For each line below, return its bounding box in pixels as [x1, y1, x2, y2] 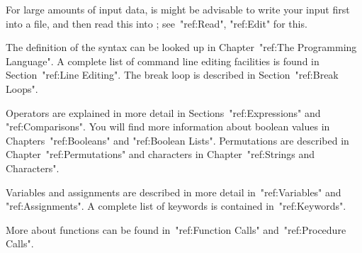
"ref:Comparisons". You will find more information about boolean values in [6, 119, 330, 134]
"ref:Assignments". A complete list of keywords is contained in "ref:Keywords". [6, 198, 346, 213]
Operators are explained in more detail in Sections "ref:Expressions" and [6, 105, 321, 120]
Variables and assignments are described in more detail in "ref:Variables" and [6, 184, 341, 199]
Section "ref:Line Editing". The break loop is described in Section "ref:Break [6, 67, 339, 82]
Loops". [6, 81, 38, 96]
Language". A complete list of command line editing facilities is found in [6, 53, 319, 68]
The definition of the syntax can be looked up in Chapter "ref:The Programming [6, 40, 357, 55]
